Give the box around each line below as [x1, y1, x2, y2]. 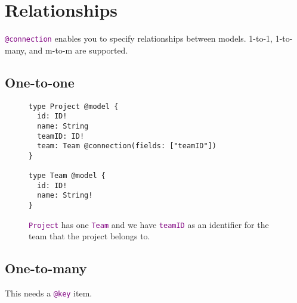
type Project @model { [29, 102, 119, 111]
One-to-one [5, 73, 75, 91]
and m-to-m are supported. [29, 43, 128, 56]
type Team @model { [29, 171, 106, 180]
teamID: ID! [37, 132, 85, 140]
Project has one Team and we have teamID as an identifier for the [29, 218, 269, 230]
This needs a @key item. [5, 287, 92, 299]
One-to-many [5, 259, 87, 277]
